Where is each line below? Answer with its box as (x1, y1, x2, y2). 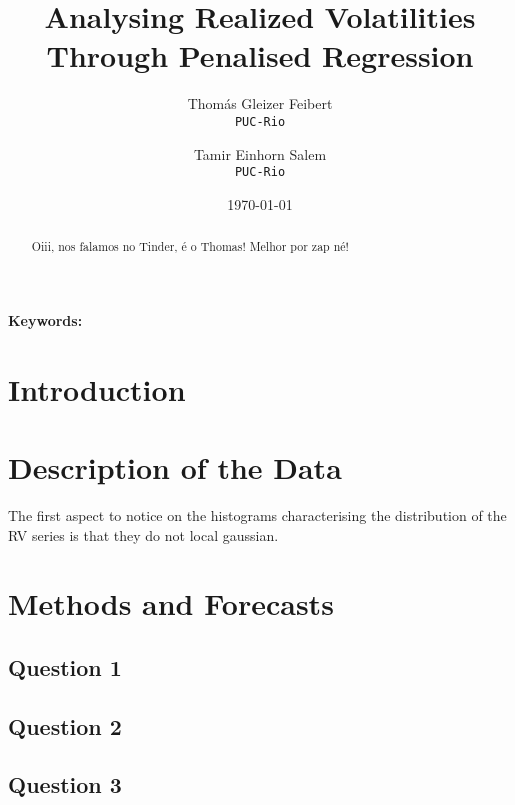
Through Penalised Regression (46, 35, 474, 76)
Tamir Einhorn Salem (193, 143, 327, 164)
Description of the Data (8, 447, 342, 488)
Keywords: (8, 309, 83, 330)
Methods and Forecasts (8, 583, 334, 624)
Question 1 (8, 651, 122, 682)
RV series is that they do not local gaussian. (8, 524, 279, 545)
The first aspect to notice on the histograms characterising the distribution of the (8, 504, 507, 525)
